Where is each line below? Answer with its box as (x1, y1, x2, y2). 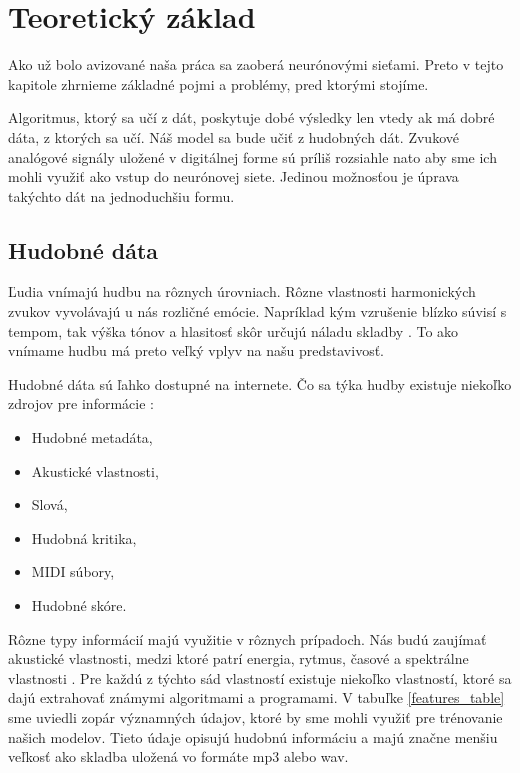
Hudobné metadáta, (31, 427, 153, 448)
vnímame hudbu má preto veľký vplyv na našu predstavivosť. (8, 340, 385, 361)
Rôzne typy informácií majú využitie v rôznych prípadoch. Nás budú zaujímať (8, 628, 487, 649)
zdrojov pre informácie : (8, 393, 154, 414)
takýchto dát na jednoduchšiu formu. (8, 185, 235, 206)
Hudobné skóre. (31, 595, 127, 616)
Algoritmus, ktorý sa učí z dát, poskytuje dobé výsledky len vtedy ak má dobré (8, 107, 495, 128)
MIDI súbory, (31, 561, 115, 582)
